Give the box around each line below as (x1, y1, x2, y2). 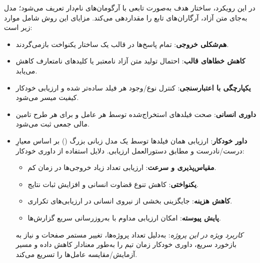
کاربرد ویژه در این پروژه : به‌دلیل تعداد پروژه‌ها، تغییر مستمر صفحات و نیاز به (15, 229, 243, 239)
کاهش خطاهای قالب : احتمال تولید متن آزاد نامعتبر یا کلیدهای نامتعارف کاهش (15, 55, 245, 66)
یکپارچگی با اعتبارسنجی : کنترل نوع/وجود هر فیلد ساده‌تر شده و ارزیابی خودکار (15, 82, 251, 92)
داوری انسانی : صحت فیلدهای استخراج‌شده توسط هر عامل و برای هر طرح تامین (15, 108, 256, 119)
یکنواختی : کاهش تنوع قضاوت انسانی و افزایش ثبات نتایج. (27, 178, 198, 189)
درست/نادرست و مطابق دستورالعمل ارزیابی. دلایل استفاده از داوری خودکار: (15, 145, 244, 155)
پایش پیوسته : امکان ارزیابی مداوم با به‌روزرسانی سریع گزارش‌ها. (27, 212, 221, 222)
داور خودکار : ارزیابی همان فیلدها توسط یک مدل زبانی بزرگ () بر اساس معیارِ (15, 135, 247, 145)
